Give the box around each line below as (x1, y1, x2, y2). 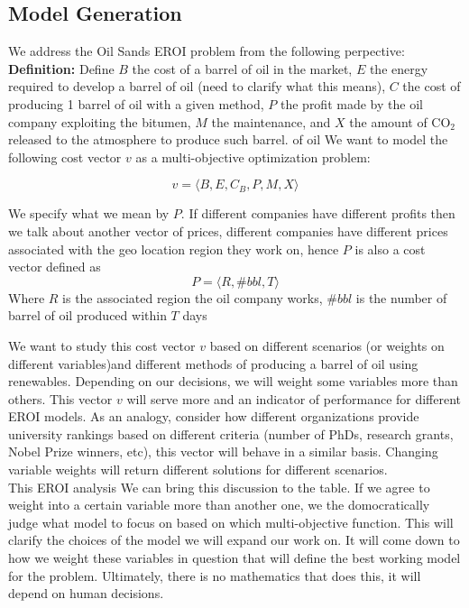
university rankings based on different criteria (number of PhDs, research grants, (8, 424, 454, 443)
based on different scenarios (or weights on (209, 336, 445, 355)
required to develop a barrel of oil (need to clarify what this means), (8, 77, 386, 96)
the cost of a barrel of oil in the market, (132, 59, 353, 78)
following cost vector (8, 147, 122, 166)
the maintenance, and (211, 112, 331, 131)
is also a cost (354, 239, 426, 258)
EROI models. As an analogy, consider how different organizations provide (8, 407, 419, 426)
